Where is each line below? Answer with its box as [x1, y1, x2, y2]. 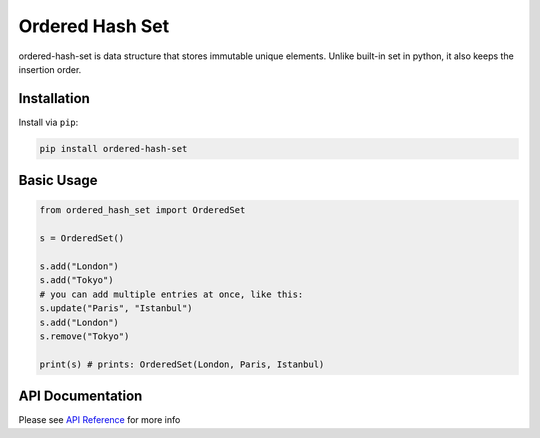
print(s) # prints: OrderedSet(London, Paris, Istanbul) [39, 358, 325, 370]
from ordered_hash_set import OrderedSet [39, 205, 246, 216]
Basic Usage [18, 172, 98, 189]
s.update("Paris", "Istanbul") [39, 303, 194, 314]
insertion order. [18, 63, 82, 75]
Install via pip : [18, 116, 79, 128]
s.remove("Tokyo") [39, 330, 130, 342]
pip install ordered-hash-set [39, 143, 188, 154]
